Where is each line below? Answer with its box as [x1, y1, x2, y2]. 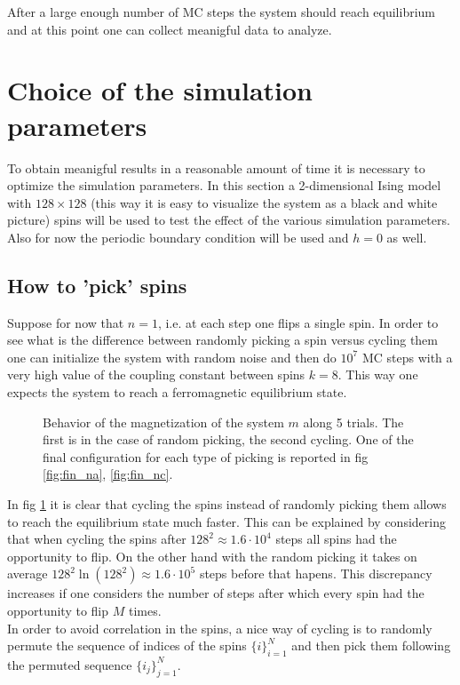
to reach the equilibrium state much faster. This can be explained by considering [7, 512, 446, 530]
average [7, 564, 48, 583]
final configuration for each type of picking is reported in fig [43, 447, 369, 466]
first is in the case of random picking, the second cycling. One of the [43, 430, 414, 449]
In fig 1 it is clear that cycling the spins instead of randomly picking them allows [7, 495, 447, 514]
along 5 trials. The [303, 412, 404, 431]
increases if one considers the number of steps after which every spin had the [7, 584, 424, 602]
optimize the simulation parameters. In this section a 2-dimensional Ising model [7, 176, 441, 195]
